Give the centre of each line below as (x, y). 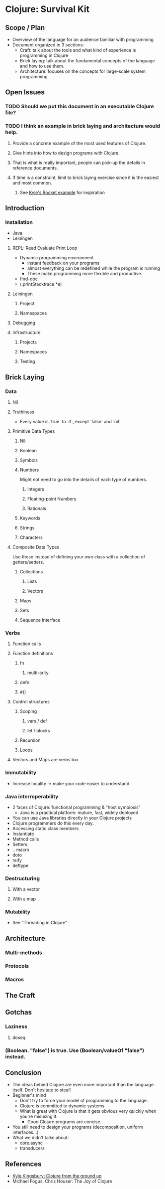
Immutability (21, 773)
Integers (36, 489)
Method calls (26, 839)
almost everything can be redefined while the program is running (94, 268)
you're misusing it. (39, 1116)
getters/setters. (28, 562)
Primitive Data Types (34, 431)
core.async (31, 1143)
